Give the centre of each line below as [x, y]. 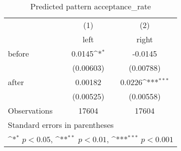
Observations [30, 110]
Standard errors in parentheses [61, 125]
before [18, 53]
